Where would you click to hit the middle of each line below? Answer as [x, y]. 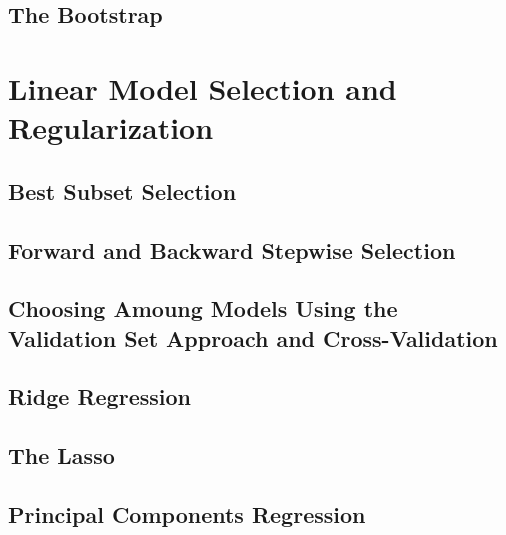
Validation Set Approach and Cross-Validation [253, 337]
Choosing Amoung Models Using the [203, 308]
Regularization [111, 127]
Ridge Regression [99, 396]
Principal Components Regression [187, 514]
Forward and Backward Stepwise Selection [232, 249]
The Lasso [61, 455]
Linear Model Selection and [202, 87]
